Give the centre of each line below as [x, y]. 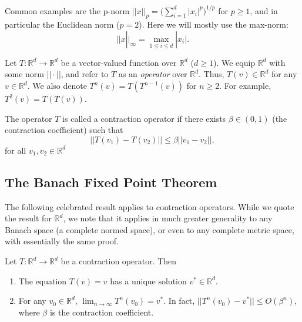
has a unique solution [148, 280]
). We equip [234, 62]
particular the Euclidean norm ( [62, 24]
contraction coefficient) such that [64, 130]
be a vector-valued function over [119, 62]
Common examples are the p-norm [67, 10]
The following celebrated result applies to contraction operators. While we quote [150, 206]
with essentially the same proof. [62, 241]
